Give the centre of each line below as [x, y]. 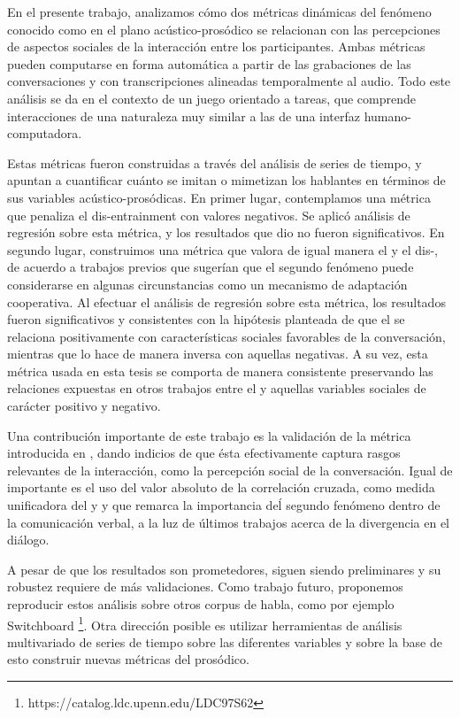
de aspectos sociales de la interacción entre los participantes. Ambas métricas [216, 46]
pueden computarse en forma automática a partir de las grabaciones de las [209, 63]
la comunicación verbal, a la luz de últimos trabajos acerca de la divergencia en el [228, 522]
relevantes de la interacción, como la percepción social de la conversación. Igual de [230, 470]
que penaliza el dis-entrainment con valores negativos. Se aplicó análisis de [209, 215]
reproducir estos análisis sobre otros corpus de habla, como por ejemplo [201, 604]
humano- [387, 116]
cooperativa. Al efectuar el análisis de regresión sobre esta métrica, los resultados [226, 301]
